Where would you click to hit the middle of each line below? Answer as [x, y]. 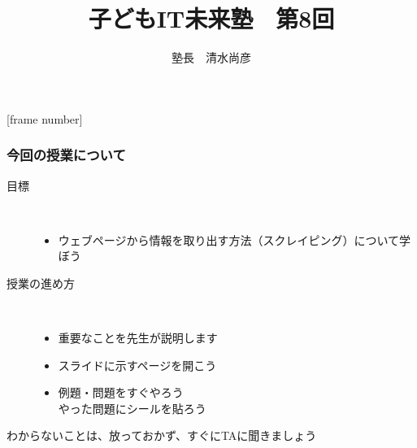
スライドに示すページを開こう [137, 365]
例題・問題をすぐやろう [121, 392]
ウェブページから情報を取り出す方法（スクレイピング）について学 [235, 239]
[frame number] [45, 118]
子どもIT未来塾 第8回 [211, 18]
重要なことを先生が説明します [138, 338]
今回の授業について [66, 155]
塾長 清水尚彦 [211, 57]
